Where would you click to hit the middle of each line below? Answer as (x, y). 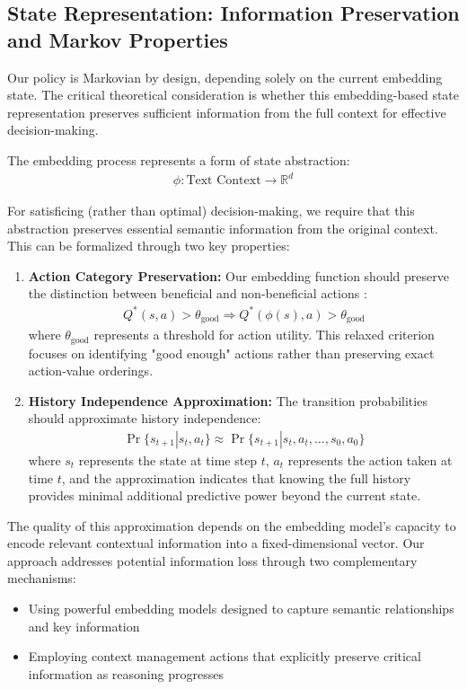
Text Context (224, 181)
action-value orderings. (91, 371)
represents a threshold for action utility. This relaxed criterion (264, 335)
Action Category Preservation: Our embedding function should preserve (238, 275)
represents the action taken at (370, 459)
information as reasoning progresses (126, 673)
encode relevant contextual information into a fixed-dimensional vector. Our (216, 543)
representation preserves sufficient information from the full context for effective (227, 112)
